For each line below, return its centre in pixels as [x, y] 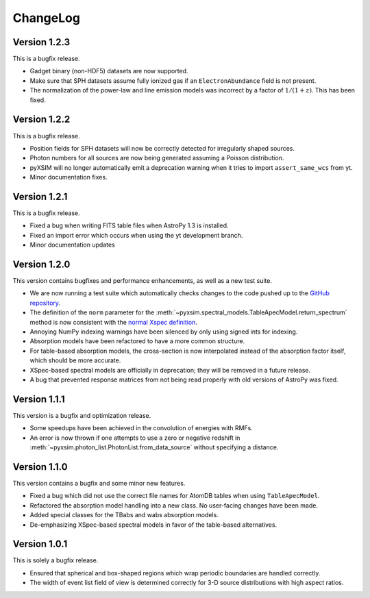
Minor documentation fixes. [69, 177]
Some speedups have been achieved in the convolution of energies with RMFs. [141, 428]
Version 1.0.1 [40, 544]
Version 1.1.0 [40, 467]
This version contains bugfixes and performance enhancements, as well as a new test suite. [143, 281]
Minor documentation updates [73, 245]
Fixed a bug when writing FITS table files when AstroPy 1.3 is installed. [129, 225]
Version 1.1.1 [39, 399]
